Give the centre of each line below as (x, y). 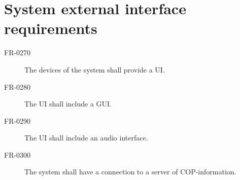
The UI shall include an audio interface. (86, 138)
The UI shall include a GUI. (68, 104)
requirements (51, 28)
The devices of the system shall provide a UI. (95, 69)
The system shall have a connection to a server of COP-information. (130, 172)
